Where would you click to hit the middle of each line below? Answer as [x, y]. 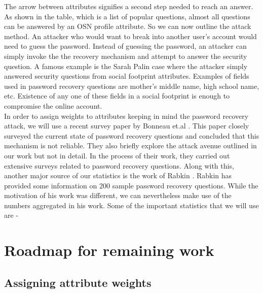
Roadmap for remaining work [109, 250]
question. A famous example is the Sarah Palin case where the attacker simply [126, 66]
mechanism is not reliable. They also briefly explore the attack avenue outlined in [130, 145]
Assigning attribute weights [78, 282]
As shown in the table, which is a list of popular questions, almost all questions [127, 16]
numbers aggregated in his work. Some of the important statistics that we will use [131, 205]
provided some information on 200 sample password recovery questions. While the [131, 185]
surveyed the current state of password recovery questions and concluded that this [132, 135]
